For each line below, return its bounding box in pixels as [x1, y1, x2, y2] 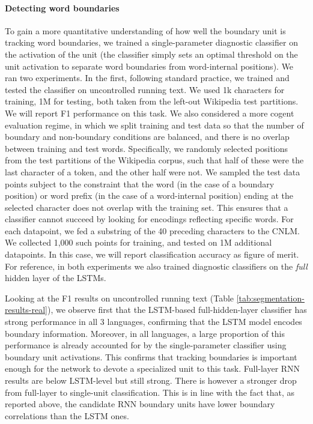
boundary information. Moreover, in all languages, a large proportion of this [5, 327, 285, 339]
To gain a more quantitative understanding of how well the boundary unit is [5, 24, 286, 37]
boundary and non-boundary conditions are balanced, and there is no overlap [5, 130, 290, 143]
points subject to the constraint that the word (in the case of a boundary [5, 177, 275, 190]
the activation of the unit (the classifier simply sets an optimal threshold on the [5, 47, 298, 60]
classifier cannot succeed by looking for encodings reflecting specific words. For [5, 213, 294, 225]
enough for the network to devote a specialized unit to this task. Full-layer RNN [5, 362, 300, 375]
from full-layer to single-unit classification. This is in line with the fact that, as [5, 386, 294, 398]
